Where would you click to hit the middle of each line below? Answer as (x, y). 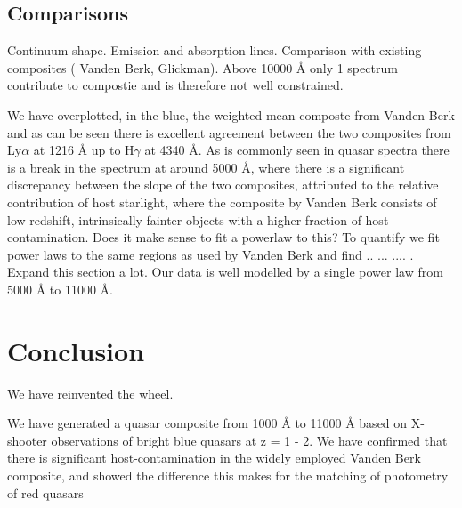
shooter (27, 440)
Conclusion (76, 350)
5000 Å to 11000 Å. (60, 289)
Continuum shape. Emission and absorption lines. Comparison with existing (215, 50)
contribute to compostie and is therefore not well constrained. (175, 85)
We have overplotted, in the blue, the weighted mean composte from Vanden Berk (231, 114)
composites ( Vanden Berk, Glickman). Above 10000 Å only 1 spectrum (203, 67)
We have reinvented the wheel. (90, 393)
